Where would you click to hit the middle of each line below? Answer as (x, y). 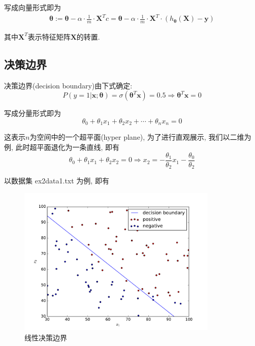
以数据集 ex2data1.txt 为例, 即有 (57, 181)
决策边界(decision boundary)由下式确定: (68, 85)
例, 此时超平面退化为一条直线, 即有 (62, 147)
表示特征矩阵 (49, 36)
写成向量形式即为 (33, 7)
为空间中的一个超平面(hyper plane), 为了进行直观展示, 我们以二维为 (140, 137)
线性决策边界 (46, 337)
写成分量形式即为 (33, 113)
